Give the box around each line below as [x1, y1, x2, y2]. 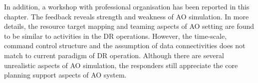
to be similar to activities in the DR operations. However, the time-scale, [4, 30, 227, 41]
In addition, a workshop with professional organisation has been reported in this [4, 1, 250, 11]
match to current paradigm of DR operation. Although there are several [4, 50, 224, 60]
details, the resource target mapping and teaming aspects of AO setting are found [4, 21, 255, 31]
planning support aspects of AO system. [4, 70, 127, 80]
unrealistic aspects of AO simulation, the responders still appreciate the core [4, 60, 238, 70]
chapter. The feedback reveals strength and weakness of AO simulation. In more [4, 11, 249, 21]
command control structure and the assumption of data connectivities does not [4, 40, 246, 51]
